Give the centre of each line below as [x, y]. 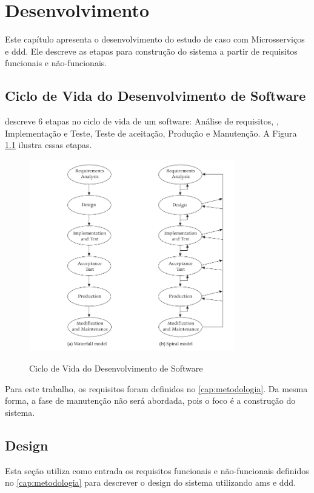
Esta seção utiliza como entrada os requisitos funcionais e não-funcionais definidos [157, 470]
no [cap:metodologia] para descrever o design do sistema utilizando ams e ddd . [151, 482]
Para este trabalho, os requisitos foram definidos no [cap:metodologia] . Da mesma [156, 388]
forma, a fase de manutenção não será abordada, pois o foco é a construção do [150, 400]
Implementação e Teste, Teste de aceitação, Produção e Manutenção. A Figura [151, 133]
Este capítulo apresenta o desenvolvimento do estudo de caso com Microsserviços [155, 39]
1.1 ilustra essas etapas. [48, 145]
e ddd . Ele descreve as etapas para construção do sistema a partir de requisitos [151, 51]
